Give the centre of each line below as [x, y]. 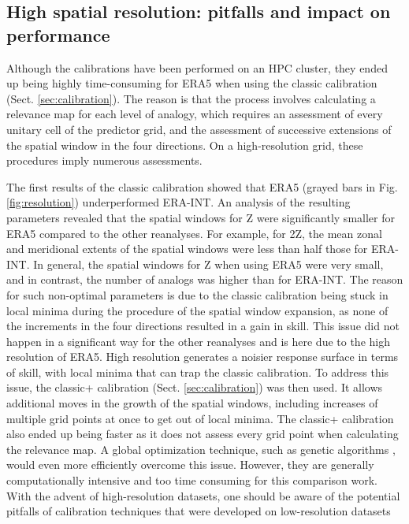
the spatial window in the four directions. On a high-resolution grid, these [185, 145]
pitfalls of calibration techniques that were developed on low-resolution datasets [199, 511]
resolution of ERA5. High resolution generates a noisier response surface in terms [203, 357]
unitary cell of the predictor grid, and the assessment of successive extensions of [199, 129]
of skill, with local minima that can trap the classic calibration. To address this [198, 372]
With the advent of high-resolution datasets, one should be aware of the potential [203, 495]
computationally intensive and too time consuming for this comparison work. [192, 480]
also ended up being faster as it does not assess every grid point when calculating [203, 434]
